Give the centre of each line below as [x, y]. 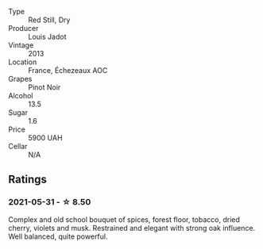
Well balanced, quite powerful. [58, 236]
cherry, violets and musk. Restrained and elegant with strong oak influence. [132, 228]
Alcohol [21, 96]
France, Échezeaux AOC [68, 70]
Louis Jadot [47, 36]
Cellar [18, 146]
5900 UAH [45, 138]
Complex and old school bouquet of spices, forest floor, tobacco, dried [124, 219]
